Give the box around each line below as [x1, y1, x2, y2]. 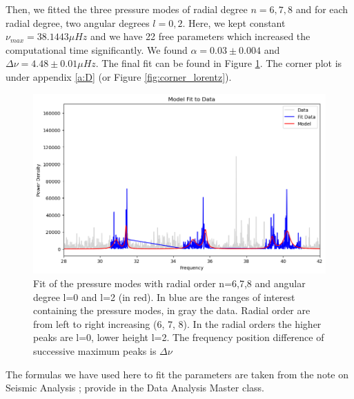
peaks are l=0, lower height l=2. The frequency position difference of [33, 330, 324, 344]
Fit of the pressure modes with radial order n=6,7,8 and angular [33, 275, 306, 290]
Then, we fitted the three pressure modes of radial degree [6, 2, 248, 16]
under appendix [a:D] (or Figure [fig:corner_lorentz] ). [6, 69, 232, 84]
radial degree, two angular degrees [6, 15, 150, 30]
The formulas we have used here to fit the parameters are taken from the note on [6, 367, 349, 381]
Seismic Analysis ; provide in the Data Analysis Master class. [6, 380, 264, 395]
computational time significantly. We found [6, 42, 188, 57]
